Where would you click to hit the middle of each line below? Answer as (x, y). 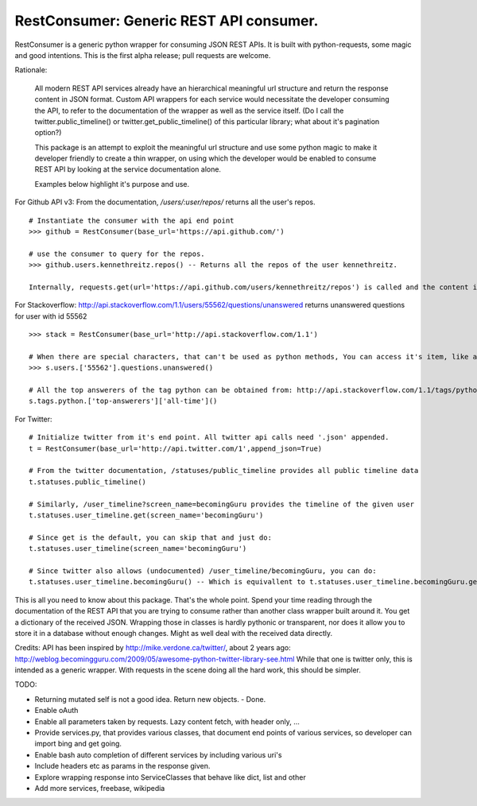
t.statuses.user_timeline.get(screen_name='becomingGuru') (146, 515)
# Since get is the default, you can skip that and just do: (150, 537)
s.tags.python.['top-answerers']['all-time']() (123, 401)
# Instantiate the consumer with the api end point (132, 220)
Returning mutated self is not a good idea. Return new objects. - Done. (150, 699)
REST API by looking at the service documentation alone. (128, 169)
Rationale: (31, 70)
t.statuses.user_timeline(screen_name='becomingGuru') (138, 549)
